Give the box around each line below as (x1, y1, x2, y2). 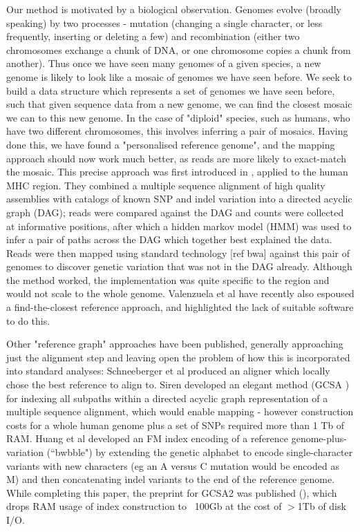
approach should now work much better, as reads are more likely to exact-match (6, 151, 346, 165)
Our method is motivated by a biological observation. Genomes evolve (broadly (6, 2, 342, 16)
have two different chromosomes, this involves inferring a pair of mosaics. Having (6, 124, 348, 138)
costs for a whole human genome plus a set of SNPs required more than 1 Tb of (6, 417, 345, 432)
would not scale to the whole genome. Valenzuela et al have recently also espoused (6, 286, 354, 301)
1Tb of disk (297, 499, 346, 513)
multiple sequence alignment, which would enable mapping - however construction (6, 404, 354, 419)
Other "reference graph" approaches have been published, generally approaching (6, 336, 343, 351)
